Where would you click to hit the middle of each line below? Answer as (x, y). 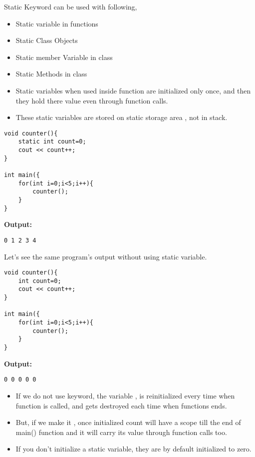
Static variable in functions (57, 23)
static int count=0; (52, 142)
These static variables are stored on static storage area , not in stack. (122, 117)
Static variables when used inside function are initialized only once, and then (133, 90)
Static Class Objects (47, 40)
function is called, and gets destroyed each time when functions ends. (121, 405)
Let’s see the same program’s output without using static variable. (106, 256)
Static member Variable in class (64, 57)
